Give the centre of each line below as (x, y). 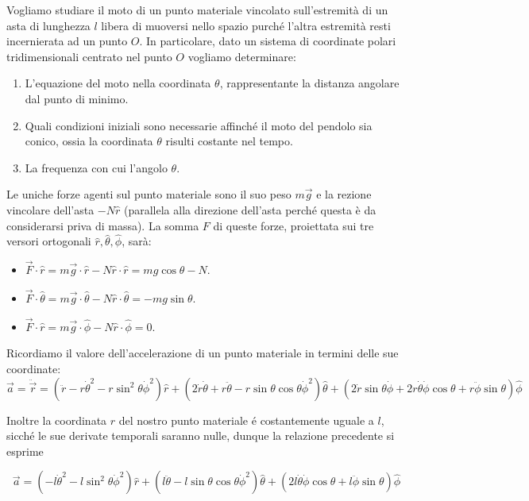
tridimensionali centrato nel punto (89, 56)
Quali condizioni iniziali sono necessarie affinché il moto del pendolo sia (199, 125)
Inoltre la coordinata (57, 420)
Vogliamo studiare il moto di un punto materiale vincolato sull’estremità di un (197, 10)
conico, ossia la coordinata (89, 141)
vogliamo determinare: (242, 56)
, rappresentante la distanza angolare (309, 83)
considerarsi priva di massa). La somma (103, 225)
